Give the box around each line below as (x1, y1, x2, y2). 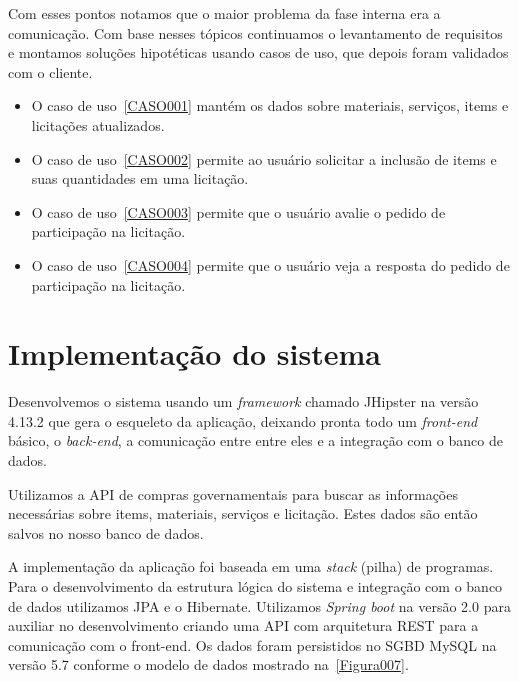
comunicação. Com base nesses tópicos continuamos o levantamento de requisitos (8, 22, 503, 43)
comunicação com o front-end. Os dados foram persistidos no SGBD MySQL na (8, 634, 497, 655)
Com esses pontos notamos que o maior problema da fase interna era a (8, 3, 441, 23)
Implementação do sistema (8, 333, 381, 374)
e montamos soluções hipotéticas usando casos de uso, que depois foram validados (8, 42, 509, 63)
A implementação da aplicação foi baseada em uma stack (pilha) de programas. (8, 556, 494, 577)
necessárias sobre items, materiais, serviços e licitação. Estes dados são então (8, 503, 478, 524)
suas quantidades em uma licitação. (31, 168, 249, 189)
